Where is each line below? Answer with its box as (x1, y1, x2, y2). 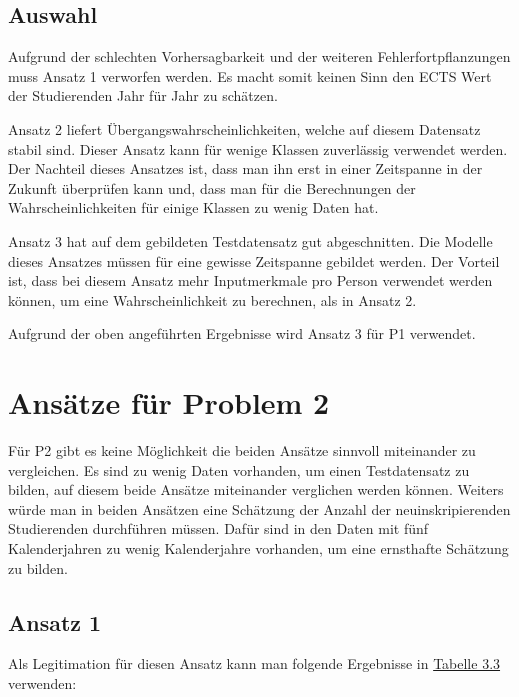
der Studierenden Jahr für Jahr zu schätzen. (8, 85, 278, 106)
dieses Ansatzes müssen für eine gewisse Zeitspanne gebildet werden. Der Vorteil (8, 250, 500, 271)
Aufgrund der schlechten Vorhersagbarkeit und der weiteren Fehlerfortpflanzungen (8, 46, 511, 67)
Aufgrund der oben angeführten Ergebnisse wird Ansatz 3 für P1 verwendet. (8, 323, 476, 344)
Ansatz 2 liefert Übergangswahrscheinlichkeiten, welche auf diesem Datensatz (8, 118, 481, 139)
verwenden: (8, 673, 77, 693)
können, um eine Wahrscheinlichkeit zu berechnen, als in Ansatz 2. (8, 289, 417, 310)
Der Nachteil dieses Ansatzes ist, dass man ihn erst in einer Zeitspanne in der (8, 158, 483, 179)
